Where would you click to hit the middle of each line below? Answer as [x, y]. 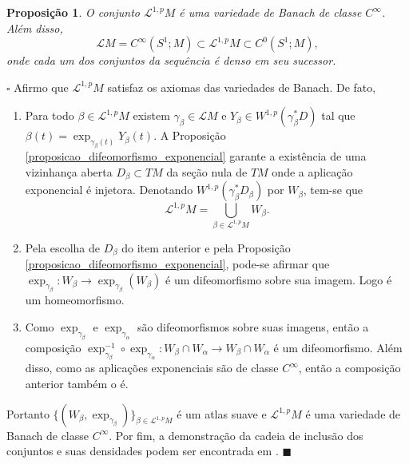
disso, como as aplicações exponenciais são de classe [152, 368]
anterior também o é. [77, 384]
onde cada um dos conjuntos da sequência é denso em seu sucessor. [171, 60]
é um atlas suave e [222, 413]
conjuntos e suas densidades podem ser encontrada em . [143, 451]
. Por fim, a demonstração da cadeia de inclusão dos [236, 435]
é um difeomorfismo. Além [338, 347]
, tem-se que [333, 190]
